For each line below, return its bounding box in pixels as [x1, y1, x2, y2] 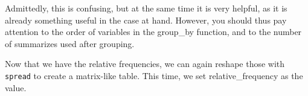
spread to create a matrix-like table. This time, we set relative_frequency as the [5, 69, 303, 82]
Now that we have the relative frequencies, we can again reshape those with [5, 57, 285, 70]
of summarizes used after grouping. [5, 37, 135, 50]
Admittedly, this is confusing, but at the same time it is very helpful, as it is [5, 2, 287, 14]
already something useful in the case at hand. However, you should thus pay [5, 13, 287, 26]
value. [5, 81, 27, 94]
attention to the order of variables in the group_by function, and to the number [5, 25, 302, 38]
